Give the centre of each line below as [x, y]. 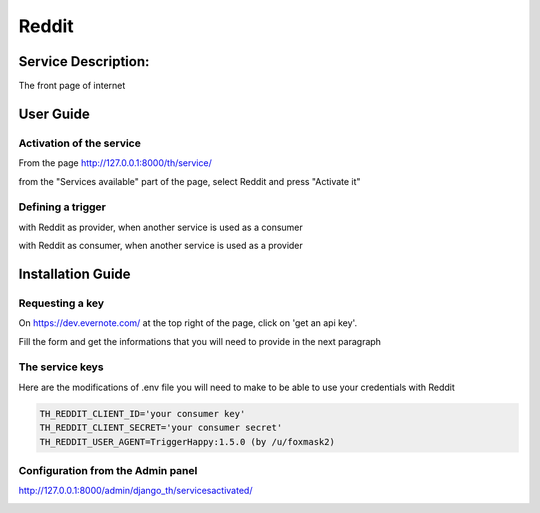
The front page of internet [72, 86]
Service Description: [84, 61]
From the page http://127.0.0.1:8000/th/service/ [115, 163]
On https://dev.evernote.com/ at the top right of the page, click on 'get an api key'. [188, 323]
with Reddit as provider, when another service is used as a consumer [161, 227]
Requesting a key [61, 303]
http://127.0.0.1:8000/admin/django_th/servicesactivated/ [135, 491]
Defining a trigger [62, 207]
